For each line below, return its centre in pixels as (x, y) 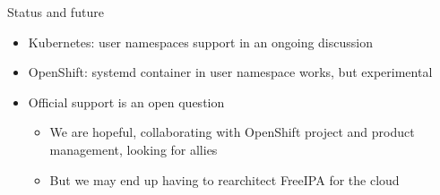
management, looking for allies (134, 149)
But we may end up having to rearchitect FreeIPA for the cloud (224, 179)
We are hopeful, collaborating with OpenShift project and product (232, 132)
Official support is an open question (126, 102)
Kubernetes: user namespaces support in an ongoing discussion (200, 42)
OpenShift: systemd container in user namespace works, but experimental (230, 72)
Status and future (56, 12)
